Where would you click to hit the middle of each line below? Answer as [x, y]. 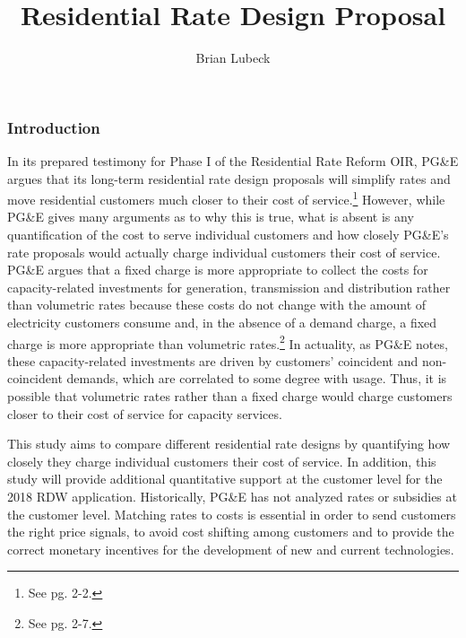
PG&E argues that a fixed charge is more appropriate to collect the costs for [218, 270]
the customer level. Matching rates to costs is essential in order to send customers [232, 514]
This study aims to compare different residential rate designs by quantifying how [229, 444]
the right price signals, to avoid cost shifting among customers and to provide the [231, 532]
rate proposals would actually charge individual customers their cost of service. [224, 252]
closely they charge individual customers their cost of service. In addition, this [222, 461]
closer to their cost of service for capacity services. [145, 413]
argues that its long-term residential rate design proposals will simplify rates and [229, 178]
